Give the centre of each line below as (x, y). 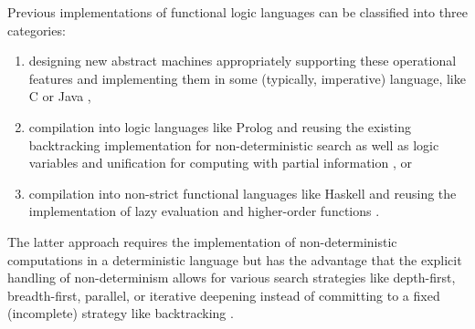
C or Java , (60, 96)
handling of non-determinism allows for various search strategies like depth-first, (232, 278)
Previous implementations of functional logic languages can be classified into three (237, 12)
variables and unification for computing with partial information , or (220, 163)
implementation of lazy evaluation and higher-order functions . (204, 211)
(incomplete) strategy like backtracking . (121, 313)
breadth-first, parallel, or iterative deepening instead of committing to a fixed (224, 295)
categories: (37, 30)
